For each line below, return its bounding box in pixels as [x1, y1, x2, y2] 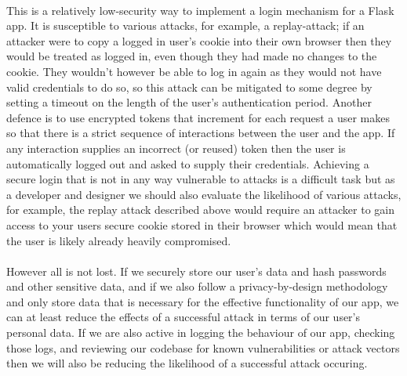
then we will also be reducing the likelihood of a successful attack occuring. [6, 355, 368, 371]
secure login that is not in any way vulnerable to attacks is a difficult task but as [6, 171, 395, 187]
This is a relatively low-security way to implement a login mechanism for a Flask [6, 2, 394, 18]
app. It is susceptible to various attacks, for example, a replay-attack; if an [6, 17, 365, 34]
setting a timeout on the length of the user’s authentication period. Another [6, 94, 372, 110]
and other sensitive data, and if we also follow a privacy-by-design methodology [6, 278, 388, 295]
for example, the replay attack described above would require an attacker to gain [6, 201, 394, 218]
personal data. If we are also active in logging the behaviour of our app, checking [6, 324, 395, 341]
